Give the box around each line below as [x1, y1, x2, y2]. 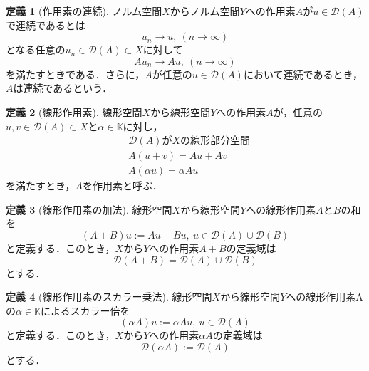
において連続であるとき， [243, 66, 363, 81]
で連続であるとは [6, 17, 85, 32]
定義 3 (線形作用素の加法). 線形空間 [6, 202, 172, 216]
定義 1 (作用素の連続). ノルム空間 [6, 4, 162, 18]
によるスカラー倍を [41, 303, 130, 318]
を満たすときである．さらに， [6, 66, 145, 81]
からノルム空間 [170, 4, 240, 18]
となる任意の [6, 42, 66, 57]
